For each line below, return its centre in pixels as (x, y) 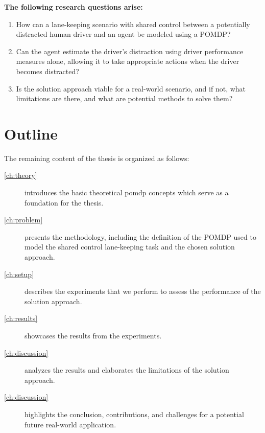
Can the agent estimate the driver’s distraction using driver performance (130, 51)
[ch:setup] (19, 274)
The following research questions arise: (74, 7)
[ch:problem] (23, 220)
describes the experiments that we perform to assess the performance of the (143, 291)
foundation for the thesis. (64, 202)
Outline (31, 133)
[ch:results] (21, 318)
